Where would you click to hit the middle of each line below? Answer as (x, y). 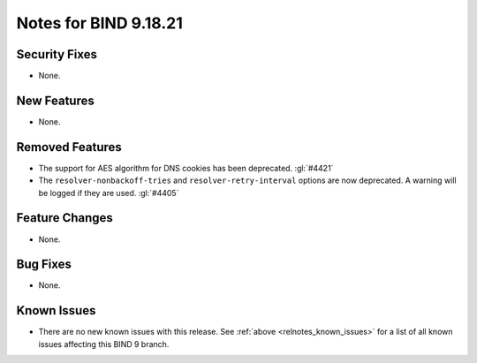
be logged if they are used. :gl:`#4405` (109, 193)
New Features (55, 100)
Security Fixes (57, 54)
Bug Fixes (44, 265)
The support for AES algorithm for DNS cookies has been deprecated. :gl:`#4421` (186, 168)
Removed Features (69, 147)
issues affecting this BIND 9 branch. (104, 344)
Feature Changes (65, 218)
